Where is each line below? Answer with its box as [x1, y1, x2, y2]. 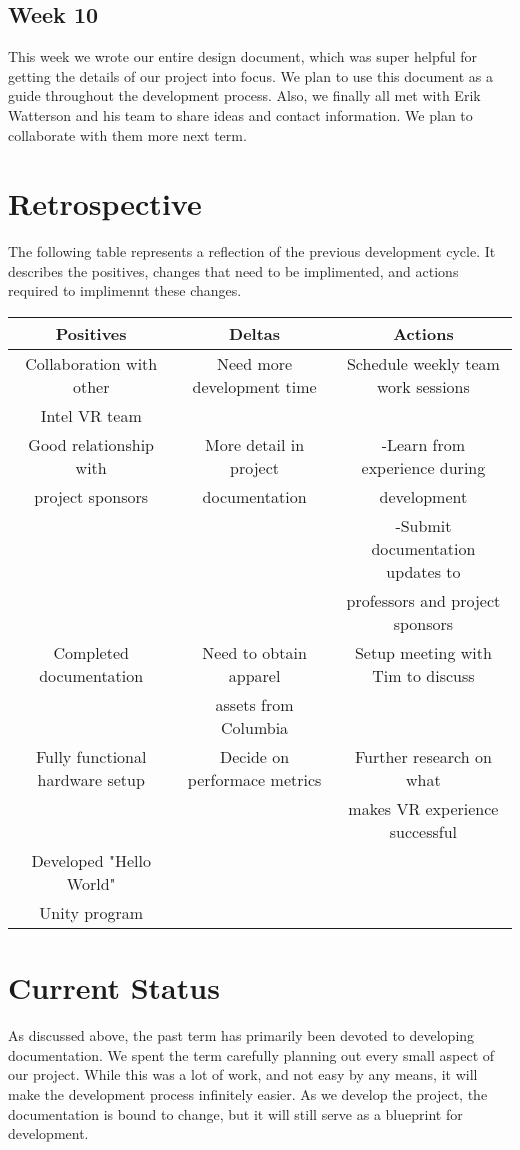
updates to [386, 560, 461, 584]
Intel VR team [40, 404, 142, 428]
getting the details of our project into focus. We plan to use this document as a [8, 65, 494, 86]
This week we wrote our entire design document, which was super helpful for [8, 46, 478, 67]
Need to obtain [202, 641, 307, 665]
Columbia [221, 716, 289, 740]
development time [192, 375, 317, 399]
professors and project [346, 589, 501, 613]
